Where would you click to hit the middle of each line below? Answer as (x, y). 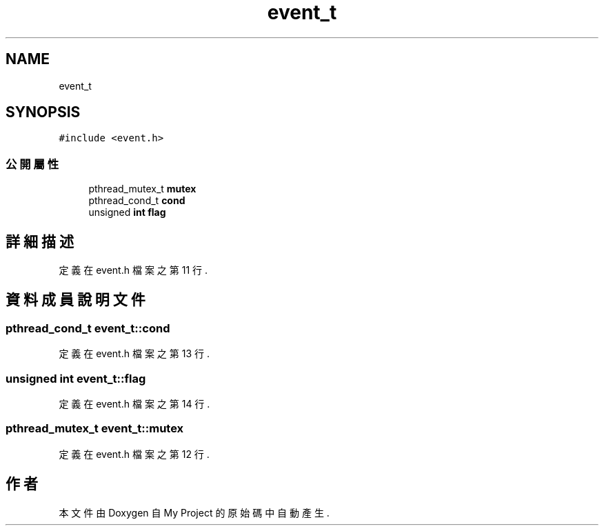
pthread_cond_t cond (137, 201)
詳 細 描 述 (40, 241)
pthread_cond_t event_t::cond (88, 328)
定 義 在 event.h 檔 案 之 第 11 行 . (133, 270)
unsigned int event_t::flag (76, 378)
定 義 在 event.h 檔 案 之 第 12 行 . (134, 454)
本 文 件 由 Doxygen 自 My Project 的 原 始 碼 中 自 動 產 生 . (194, 512)
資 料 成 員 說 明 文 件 (75, 300)
